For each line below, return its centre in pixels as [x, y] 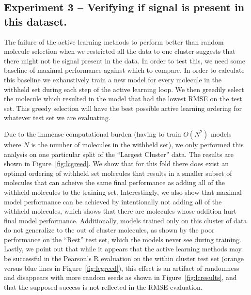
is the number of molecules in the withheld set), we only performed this [137, 144]
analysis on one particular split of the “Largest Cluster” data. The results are [119, 154]
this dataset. [36, 21]
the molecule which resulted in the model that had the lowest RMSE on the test [123, 99]
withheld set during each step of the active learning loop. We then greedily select [124, 89]
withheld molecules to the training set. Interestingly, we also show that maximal [123, 192]
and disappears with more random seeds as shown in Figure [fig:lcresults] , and [120, 277]
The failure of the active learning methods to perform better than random [114, 41]
